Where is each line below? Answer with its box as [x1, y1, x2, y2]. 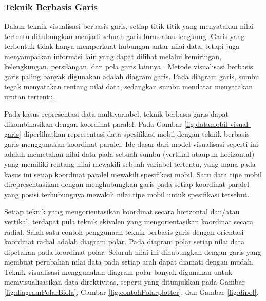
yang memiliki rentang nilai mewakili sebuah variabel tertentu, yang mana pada [4, 158, 256, 169]
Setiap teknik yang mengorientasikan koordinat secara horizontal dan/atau [4, 206, 240, 217]
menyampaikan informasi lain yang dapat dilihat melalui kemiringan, [4, 51, 221, 61]
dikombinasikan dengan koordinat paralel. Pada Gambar [4, 118, 182, 129]
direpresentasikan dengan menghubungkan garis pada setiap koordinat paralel [4, 179, 249, 190]
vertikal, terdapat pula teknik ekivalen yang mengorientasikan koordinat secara [4, 216, 253, 227]
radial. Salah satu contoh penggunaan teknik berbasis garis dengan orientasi [4, 226, 244, 237]
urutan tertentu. [4, 91, 55, 102]
